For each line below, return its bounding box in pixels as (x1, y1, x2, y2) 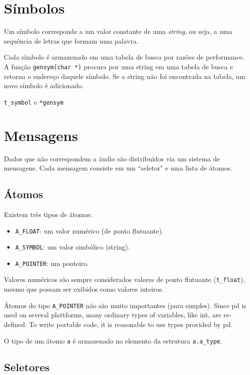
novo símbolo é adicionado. (4, 80, 84, 91)
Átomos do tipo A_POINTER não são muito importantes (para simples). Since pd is (4, 300, 247, 310)
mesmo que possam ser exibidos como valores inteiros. (4, 284, 164, 294)
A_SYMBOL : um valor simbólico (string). (15, 242, 130, 252)
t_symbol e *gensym (4, 96, 63, 107)
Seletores (4, 359, 50, 374)
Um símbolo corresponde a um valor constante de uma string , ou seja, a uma (4, 26, 233, 36)
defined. (4, 319, 27, 329)
